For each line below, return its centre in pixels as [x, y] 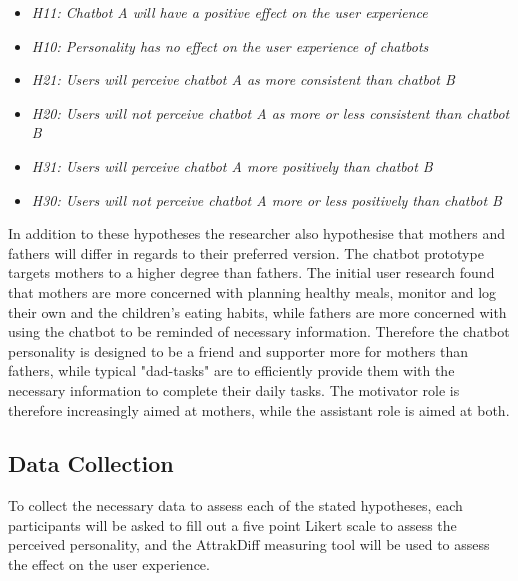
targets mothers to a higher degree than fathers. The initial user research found [251, 272]
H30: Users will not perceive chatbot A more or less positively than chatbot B [266, 199]
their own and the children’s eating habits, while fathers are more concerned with [257, 311]
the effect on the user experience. [109, 564]
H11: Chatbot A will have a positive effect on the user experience [229, 12]
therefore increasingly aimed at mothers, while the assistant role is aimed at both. [259, 409]
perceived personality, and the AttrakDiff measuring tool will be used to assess [249, 544]
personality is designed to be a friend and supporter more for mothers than [238, 350]
